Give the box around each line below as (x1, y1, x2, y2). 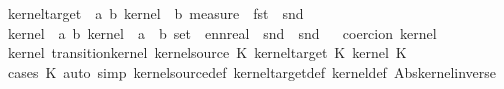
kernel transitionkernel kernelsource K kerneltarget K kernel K (7, 42, 407, 63)
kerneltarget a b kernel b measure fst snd (7, 3, 304, 23)
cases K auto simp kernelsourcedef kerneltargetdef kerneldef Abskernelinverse (7, 61, 497, 82)
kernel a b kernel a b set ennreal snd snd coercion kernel (7, 22, 437, 43)
